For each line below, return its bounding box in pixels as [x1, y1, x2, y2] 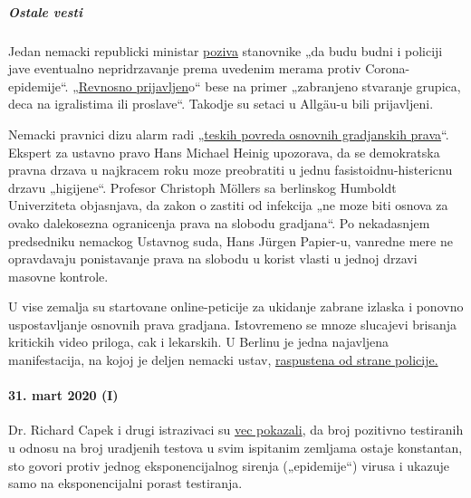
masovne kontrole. [8, 266, 109, 285]
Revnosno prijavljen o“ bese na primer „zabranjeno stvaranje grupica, [78, 76, 461, 95]
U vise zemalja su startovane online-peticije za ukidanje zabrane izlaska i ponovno [8, 297, 464, 316]
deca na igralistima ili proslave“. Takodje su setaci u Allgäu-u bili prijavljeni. [8, 94, 434, 113]
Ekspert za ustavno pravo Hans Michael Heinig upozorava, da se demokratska [8, 142, 440, 161]
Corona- [365, 59, 410, 78]
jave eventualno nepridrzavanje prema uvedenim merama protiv [8, 59, 361, 78]
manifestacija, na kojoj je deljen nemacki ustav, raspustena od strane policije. [8, 350, 438, 369]
